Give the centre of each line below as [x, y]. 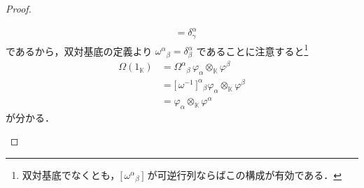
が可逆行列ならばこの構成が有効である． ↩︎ [245, 174]
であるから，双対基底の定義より [79, 51]
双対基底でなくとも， [71, 174]
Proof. [19, 8]
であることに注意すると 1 [252, 50]
